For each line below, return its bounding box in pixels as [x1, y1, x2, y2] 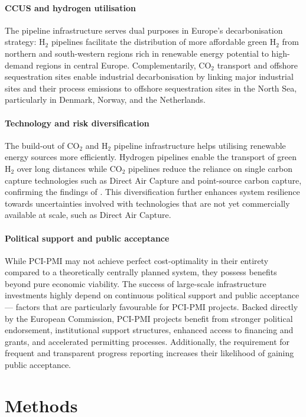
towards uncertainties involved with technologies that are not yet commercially [5, 197, 290, 209]
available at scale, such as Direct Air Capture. [5, 209, 171, 221]
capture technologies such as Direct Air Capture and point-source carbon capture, [5, 174, 302, 186]
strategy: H [5, 35, 45, 48]
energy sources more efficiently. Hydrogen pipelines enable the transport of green [5, 151, 297, 163]
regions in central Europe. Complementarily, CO [35, 58, 211, 71]
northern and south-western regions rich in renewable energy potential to [5, 47, 269, 59]
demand [5, 58, 34, 71]
